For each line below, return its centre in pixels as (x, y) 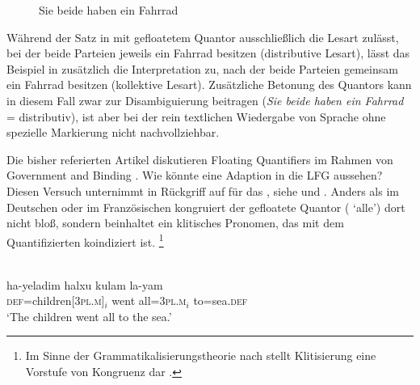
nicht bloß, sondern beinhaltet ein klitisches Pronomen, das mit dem (175, 223)
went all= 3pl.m (149, 300)
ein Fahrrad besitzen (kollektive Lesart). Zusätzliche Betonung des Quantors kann (209, 85)
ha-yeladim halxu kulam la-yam (85, 284)
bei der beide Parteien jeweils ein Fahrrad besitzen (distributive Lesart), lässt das (208, 53)
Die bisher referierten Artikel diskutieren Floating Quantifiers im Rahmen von (200, 159)
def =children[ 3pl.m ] (56, 300)
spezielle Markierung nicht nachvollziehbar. (113, 132)
